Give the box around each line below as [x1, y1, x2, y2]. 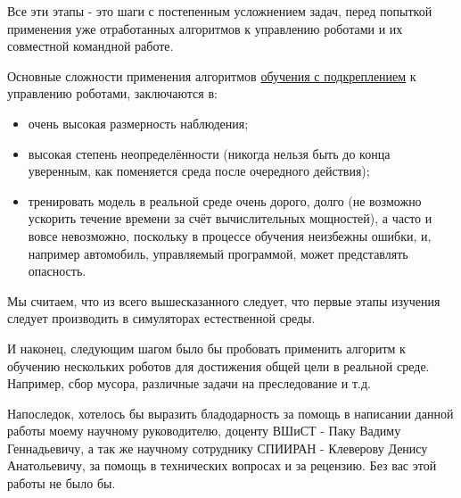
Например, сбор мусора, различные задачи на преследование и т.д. [7, 374, 371, 393]
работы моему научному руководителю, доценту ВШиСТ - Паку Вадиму [7, 421, 401, 440]
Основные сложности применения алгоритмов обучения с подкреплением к [7, 66, 416, 85]
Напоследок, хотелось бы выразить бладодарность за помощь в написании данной [7, 403, 454, 422]
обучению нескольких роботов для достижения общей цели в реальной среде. [7, 356, 430, 375]
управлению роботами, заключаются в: [7, 84, 218, 103]
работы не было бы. [7, 474, 116, 493]
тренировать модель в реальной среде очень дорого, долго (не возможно [28, 191, 422, 210]
